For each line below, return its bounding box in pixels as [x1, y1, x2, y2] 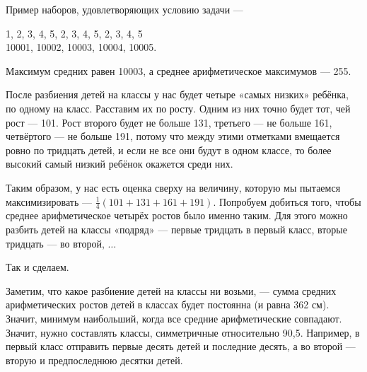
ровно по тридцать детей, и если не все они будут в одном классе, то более [6, 142, 332, 157]
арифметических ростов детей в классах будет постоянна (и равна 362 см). [6, 297, 330, 312]
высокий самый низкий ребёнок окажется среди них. [6, 156, 233, 171]
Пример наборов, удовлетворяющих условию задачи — [6, 2, 243, 16]
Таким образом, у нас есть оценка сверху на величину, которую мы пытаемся [6, 180, 341, 194]
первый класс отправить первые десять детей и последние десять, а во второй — [6, 339, 356, 354]
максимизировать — [6, 194, 92, 209]
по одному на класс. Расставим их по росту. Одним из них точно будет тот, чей [6, 100, 351, 115]
